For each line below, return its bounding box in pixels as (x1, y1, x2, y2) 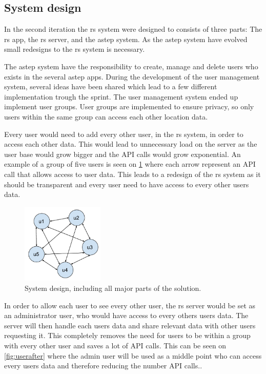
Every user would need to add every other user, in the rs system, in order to (4, 128, 243, 139)
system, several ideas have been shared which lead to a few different (4, 81, 217, 92)
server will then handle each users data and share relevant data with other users (4, 320, 256, 330)
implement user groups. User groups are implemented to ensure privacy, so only (4, 101, 254, 112)
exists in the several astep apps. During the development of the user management (4, 71, 260, 82)
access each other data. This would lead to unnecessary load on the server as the (4, 139, 257, 149)
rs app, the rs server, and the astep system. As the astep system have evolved (4, 33, 248, 44)
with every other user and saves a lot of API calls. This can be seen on (4, 340, 227, 350)
